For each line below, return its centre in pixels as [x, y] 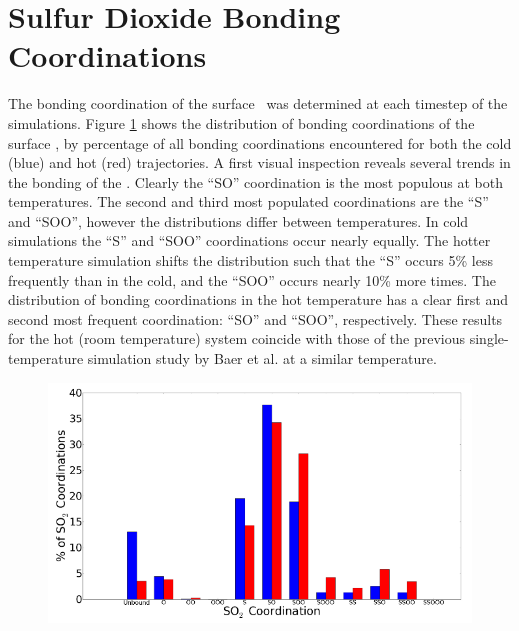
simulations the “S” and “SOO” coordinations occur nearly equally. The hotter [249, 240]
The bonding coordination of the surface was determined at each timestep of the [258, 103]
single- [489, 338]
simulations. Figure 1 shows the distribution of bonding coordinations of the [241, 122]
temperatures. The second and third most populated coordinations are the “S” [248, 201]
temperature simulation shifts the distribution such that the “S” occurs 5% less [250, 260]
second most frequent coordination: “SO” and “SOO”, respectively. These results [255, 318]
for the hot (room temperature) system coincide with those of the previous [237, 338]
